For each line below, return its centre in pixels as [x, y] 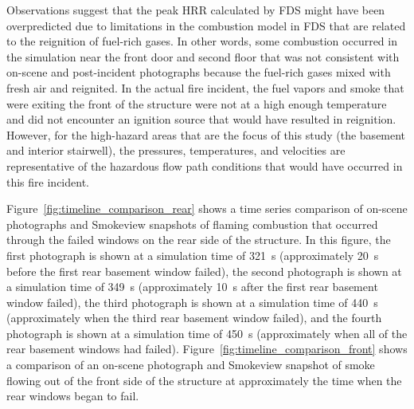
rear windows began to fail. [73, 396]
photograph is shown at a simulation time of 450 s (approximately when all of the [207, 333]
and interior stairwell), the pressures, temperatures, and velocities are [176, 150]
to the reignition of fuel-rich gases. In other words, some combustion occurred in [202, 41]
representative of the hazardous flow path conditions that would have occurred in [205, 165]
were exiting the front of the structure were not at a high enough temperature [197, 103]
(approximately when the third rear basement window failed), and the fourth [194, 318]
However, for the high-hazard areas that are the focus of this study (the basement [206, 134]
